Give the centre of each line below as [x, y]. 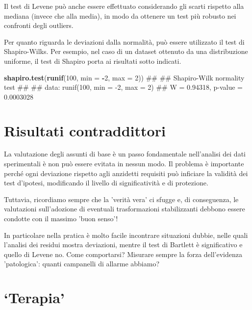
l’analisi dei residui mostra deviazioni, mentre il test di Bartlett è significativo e [123, 245]
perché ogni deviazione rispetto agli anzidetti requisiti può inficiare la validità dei [126, 173]
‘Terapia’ [34, 297]
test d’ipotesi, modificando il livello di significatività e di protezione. [106, 183]
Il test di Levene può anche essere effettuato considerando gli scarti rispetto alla [124, 6]
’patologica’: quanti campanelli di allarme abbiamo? [82, 264]
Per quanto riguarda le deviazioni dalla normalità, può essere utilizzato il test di [124, 41]
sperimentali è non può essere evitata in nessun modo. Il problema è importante [124, 164]
